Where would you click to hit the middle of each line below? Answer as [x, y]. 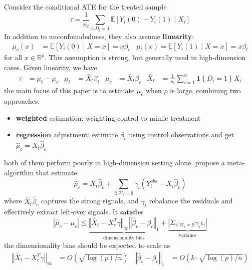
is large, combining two [205, 90]
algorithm [19, 172]
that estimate [56, 172]
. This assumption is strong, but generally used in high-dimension [145, 57]
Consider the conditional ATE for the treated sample [85, 7]
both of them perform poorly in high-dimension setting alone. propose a [114, 163]
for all [13, 57]
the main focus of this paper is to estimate [69, 90]
